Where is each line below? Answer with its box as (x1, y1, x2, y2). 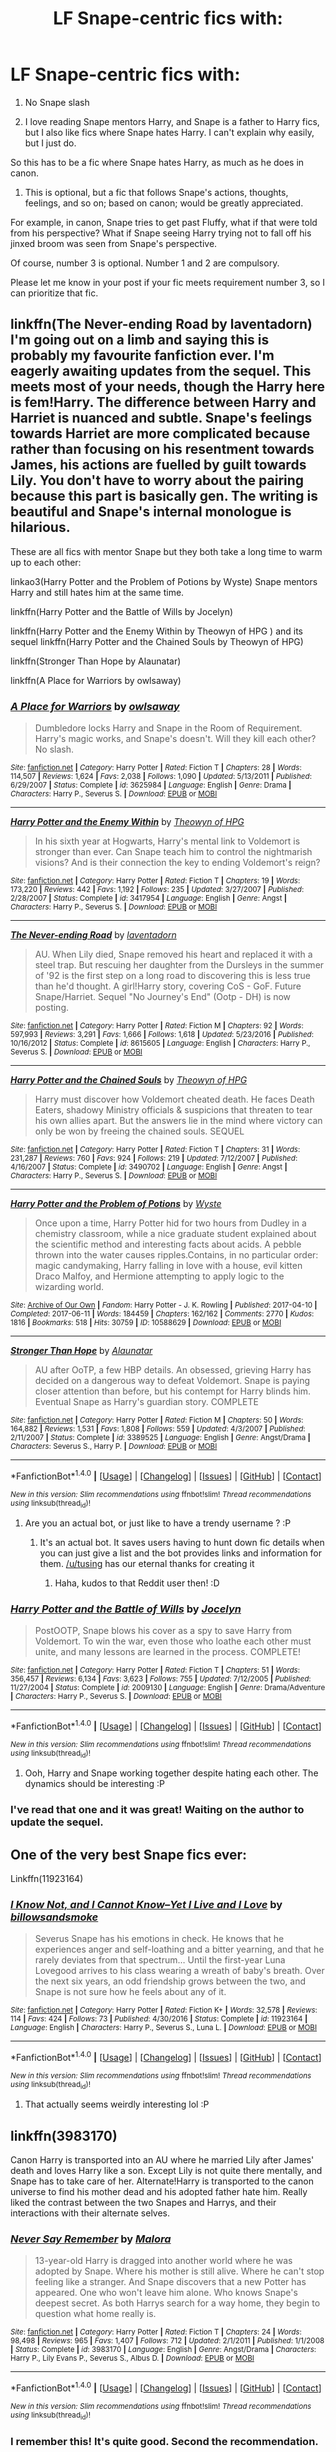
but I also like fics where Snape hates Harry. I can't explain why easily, (24, 126, 315, 138)
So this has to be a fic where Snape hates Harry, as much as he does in (10, 156, 305, 168)
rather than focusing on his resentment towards (10, 441, 315, 458)
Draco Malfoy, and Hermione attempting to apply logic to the (34, 1270, 285, 1282)
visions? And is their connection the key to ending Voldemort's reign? (34, 857, 321, 869)
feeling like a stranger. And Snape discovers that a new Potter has (34, 2276, 307, 2288)
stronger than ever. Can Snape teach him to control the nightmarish (34, 846, 313, 858)
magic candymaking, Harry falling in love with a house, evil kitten (34, 1260, 303, 1272)
